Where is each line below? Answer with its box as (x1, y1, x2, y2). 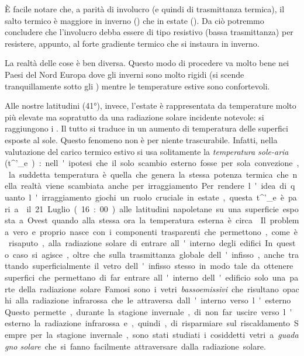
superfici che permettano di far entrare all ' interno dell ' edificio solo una (5, 271, 286, 284)
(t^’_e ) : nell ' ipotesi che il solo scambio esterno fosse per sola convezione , (5, 157, 299, 169)
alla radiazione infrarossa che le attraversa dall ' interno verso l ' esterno (15, 294, 291, 306)
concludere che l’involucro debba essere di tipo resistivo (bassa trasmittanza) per (5, 26, 293, 38)
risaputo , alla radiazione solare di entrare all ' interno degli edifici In (8, 237, 273, 249)
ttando (5, 260, 29, 272)
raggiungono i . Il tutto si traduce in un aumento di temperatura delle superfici (5, 122, 288, 134)
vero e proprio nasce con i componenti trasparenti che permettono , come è (12, 225, 298, 237)
